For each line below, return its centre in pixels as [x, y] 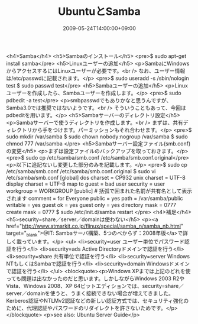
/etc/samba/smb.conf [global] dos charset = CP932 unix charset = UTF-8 [96, 177]
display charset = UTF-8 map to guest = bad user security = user [86, 184]
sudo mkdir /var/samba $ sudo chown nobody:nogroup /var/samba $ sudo [97, 137]
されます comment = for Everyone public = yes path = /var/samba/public [95, 198]
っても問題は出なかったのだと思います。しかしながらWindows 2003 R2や [95, 278]
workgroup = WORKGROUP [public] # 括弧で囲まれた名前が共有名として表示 [99, 191]
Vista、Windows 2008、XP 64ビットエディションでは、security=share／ [95, 286]
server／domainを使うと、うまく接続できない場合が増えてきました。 [90, 293]
